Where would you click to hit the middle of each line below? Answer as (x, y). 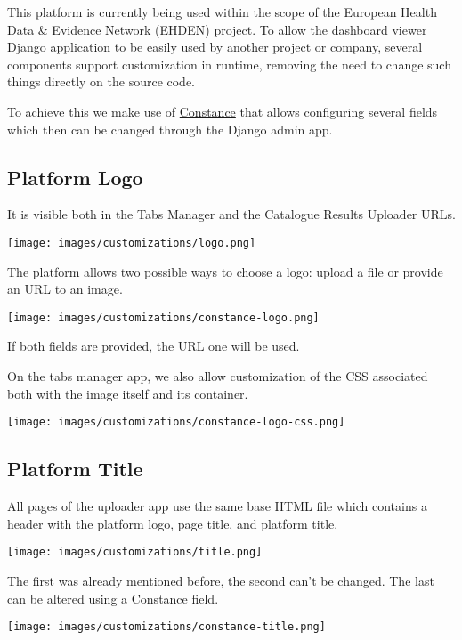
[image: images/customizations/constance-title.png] (166, 627)
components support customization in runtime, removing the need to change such (229, 64)
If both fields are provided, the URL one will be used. (154, 346)
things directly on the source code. (101, 81)
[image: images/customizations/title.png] (135, 552)
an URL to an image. (65, 289)
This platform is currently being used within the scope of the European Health (222, 12)
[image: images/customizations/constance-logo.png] (163, 317)
